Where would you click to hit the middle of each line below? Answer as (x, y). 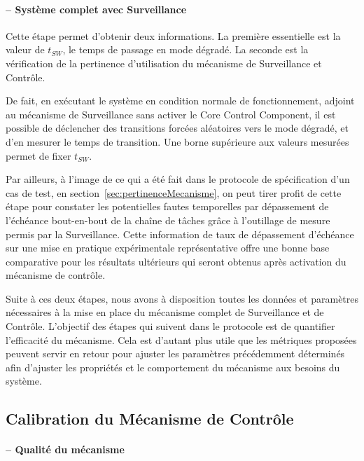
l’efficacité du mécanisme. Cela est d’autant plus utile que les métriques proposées (181, 339)
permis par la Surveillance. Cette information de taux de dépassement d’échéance (180, 234)
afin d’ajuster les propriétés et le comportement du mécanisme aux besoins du (173, 367)
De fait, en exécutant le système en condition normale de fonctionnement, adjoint (180, 101)
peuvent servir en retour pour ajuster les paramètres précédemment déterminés (175, 353)
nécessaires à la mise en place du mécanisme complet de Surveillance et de (165, 312)
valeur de (25, 49)
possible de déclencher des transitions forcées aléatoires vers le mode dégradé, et (177, 128)
